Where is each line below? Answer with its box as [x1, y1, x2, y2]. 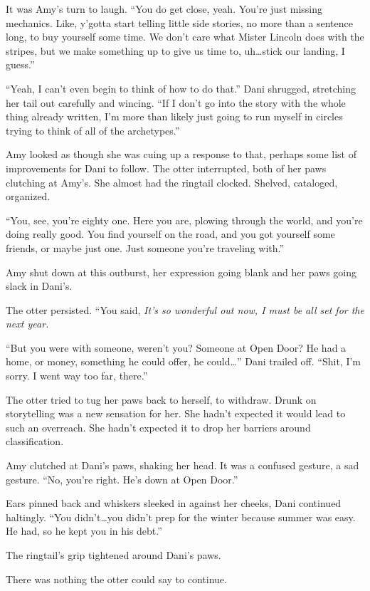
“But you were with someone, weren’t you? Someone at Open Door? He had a [6, 340, 347, 355]
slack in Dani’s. [6, 278, 73, 293]
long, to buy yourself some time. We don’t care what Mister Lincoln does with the [6, 29, 364, 44]
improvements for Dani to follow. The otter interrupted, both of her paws [6, 160, 327, 175]
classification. [6, 434, 64, 449]
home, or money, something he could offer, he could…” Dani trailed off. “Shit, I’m [6, 354, 361, 369]
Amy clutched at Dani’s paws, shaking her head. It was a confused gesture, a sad [6, 458, 359, 473]
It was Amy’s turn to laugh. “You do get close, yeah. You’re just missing [6, 1, 323, 16]
